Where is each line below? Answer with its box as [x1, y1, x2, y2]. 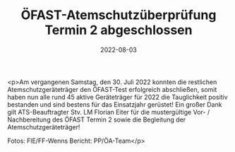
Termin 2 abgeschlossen [44, 22, 193, 38]
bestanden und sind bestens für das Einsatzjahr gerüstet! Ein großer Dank [7, 100, 222, 109]
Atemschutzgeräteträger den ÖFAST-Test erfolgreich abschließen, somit [7, 85, 217, 93]
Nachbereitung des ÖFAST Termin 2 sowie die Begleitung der [7, 115, 186, 124]
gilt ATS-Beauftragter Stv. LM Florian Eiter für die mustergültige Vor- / [7, 107, 210, 116]
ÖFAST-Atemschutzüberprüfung [20, 7, 217, 23]
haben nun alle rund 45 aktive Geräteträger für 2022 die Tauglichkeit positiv [7, 93, 228, 101]
